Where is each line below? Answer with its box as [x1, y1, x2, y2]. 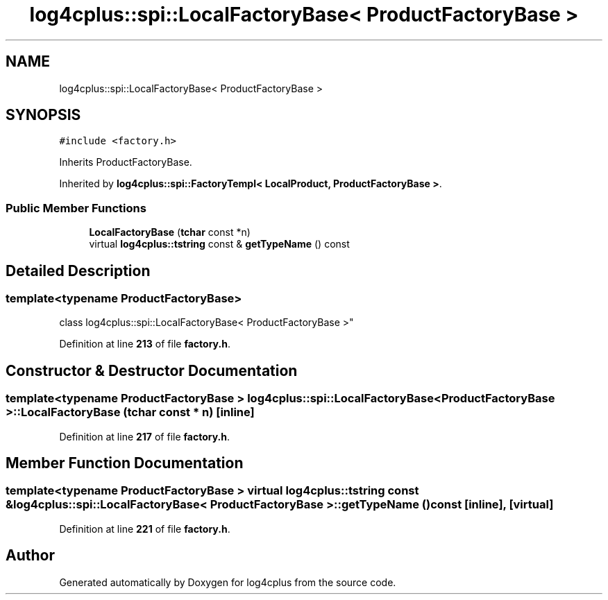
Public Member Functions [6, 200, 146, 215]
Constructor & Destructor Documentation [6, 361, 298, 379]
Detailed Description [6, 262, 151, 280]
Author [6, 547, 55, 565]
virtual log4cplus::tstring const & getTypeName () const [89, 238, 350, 250]
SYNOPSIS [6, 106, 81, 124]
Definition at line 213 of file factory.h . [59, 338, 230, 350]
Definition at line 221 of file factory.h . [59, 522, 230, 535]
